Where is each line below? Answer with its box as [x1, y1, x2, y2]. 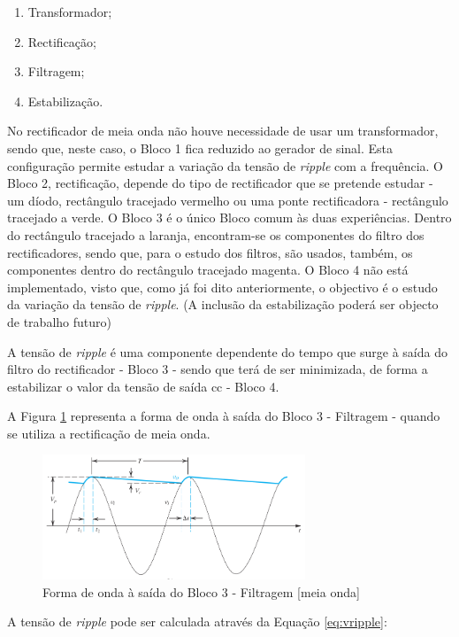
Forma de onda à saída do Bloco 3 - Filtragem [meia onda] [42, 582, 360, 601]
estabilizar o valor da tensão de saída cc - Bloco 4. [7, 377, 279, 395]
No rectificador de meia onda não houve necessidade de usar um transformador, [7, 121, 439, 140]
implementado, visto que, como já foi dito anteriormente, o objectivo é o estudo [7, 277, 438, 296]
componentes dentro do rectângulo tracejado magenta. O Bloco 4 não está [7, 260, 409, 279]
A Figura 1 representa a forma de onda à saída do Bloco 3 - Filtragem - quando [7, 407, 440, 425]
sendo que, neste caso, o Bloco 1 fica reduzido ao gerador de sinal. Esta [7, 138, 394, 157]
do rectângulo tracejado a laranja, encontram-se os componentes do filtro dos [7, 225, 425, 244]
